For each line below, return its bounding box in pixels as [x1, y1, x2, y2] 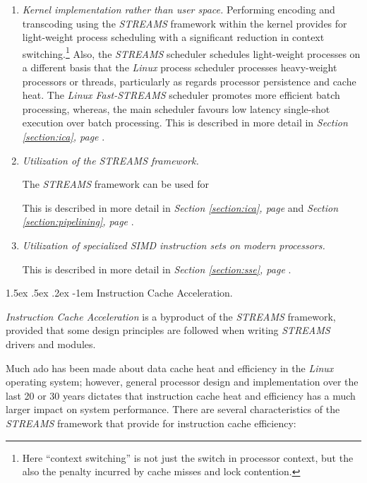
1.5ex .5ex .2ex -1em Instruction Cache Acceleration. [6, 285, 233, 300]
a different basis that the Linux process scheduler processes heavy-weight [22, 60, 337, 75]
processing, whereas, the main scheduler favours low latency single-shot [22, 101, 330, 116]
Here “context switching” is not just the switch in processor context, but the [22, 450, 354, 465]
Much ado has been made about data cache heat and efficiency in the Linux [6, 360, 334, 375]
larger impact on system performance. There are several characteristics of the [6, 402, 340, 417]
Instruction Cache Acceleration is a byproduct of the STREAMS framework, [6, 309, 336, 323]
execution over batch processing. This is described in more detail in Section [22, 115, 348, 130]
